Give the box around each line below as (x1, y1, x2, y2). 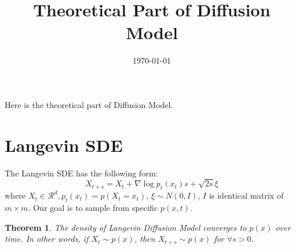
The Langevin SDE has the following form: (5, 166, 158, 179)
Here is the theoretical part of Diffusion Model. (5, 98, 173, 110)
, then (134, 232, 155, 245)
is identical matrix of (209, 189, 284, 202)
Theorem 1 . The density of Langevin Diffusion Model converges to (5, 221, 247, 233)
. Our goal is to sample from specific (28, 201, 158, 213)
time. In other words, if (5, 232, 89, 245)
